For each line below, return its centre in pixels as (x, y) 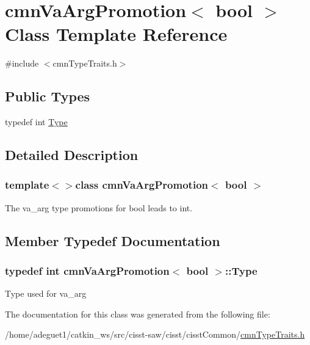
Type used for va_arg (46, 293)
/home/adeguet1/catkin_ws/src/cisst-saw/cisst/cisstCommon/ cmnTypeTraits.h (155, 334)
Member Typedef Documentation (113, 240)
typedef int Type (36, 122)
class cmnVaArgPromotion (142, 185)
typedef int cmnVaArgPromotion (87, 271)
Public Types (48, 96)
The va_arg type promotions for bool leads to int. (99, 207)
